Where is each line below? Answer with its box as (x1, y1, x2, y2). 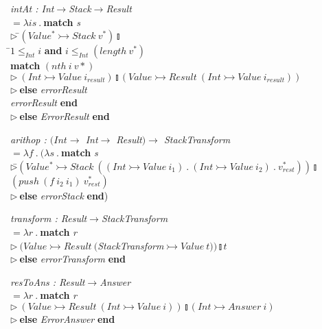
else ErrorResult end (19, 108, 110, 123)
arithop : (10, 132, 47, 146)
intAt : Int (10, 1, 54, 15)
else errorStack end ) (19, 188, 108, 202)
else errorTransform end (19, 252, 126, 266)
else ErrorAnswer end (19, 311, 115, 326)
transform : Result (10, 211, 87, 226)
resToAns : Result (10, 274, 85, 289)
